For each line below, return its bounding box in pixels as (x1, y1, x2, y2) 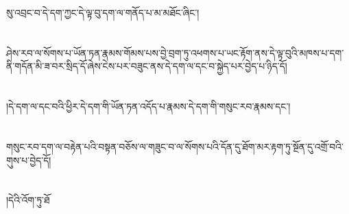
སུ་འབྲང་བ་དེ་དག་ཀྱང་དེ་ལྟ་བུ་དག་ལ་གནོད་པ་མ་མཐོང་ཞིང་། (6, 5, 200, 19)
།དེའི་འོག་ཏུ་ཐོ (6, 193, 50, 207)
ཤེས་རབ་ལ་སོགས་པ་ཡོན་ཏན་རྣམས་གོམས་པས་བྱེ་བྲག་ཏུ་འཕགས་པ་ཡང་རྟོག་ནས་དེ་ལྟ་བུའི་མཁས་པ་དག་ (6, 45, 344, 59)
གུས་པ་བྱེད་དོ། (6, 152, 51, 167)
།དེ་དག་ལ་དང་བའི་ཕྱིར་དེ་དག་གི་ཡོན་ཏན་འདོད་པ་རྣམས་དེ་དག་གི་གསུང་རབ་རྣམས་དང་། (6, 99, 291, 113)
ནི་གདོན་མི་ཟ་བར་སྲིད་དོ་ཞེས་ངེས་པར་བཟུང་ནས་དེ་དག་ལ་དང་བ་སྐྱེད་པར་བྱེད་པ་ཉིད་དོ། (6, 59, 287, 73)
